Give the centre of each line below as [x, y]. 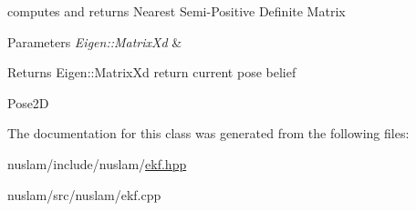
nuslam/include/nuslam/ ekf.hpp [97, 163]
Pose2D [28, 102]
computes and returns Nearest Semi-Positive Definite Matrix [177, 11]
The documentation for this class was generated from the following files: [208, 133]
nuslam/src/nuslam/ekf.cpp [84, 194]
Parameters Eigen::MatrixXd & [95, 41]
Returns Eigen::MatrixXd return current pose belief [152, 72]
